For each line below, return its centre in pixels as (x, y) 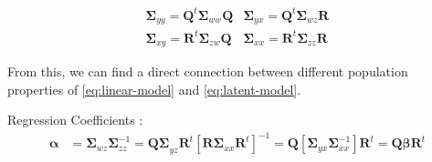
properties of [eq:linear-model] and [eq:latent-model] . (154, 89)
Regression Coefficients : (75, 120)
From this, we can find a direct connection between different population (208, 71)
